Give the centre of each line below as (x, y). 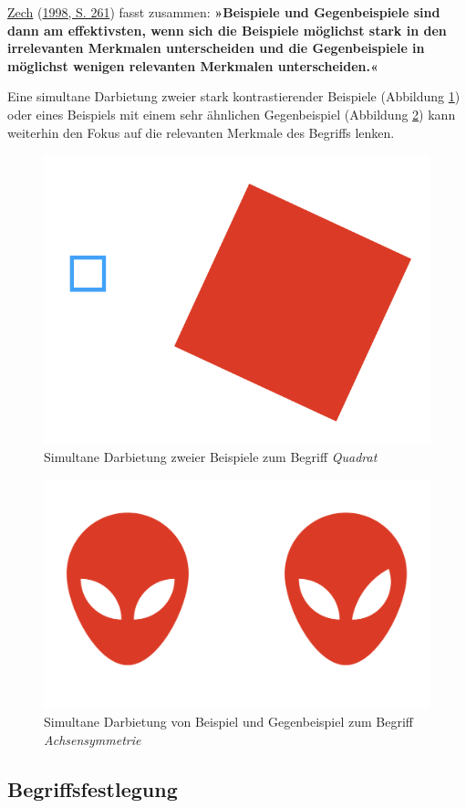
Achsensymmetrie (93, 740)
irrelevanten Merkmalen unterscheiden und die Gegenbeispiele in (216, 48)
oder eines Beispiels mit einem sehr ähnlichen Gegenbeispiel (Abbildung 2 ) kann (232, 114)
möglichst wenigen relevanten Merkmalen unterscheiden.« (193, 65)
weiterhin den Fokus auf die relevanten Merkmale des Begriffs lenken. (201, 132)
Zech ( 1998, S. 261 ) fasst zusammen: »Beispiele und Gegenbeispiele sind (224, 12)
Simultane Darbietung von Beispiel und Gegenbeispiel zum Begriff (228, 722)
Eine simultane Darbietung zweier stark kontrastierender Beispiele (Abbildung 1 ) (234, 96)
